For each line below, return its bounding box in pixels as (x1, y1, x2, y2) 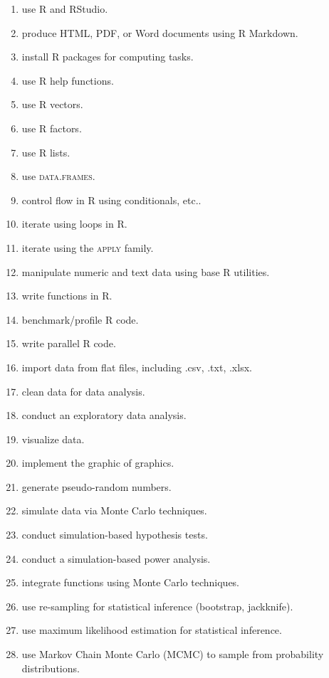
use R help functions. (21, 73, 114, 88)
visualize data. (21, 431, 85, 446)
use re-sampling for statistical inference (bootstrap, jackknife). (21, 598, 293, 613)
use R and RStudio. (21, 1, 108, 16)
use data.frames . (21, 169, 95, 184)
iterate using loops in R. (21, 216, 127, 231)
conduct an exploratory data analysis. (21, 408, 187, 423)
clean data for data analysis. (21, 383, 145, 398)
